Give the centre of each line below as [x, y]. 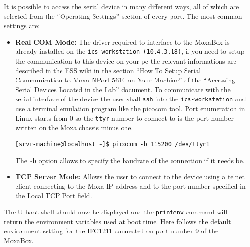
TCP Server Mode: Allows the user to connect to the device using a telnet [130, 176]
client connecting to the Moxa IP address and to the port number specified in [130, 186]
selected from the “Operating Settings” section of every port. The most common [123, 16]
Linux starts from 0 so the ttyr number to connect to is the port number [124, 118]
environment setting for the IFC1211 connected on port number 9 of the [111, 231]
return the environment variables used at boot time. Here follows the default [117, 221]
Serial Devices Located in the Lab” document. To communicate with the [123, 89]
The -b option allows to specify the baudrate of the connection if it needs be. [130, 160]
